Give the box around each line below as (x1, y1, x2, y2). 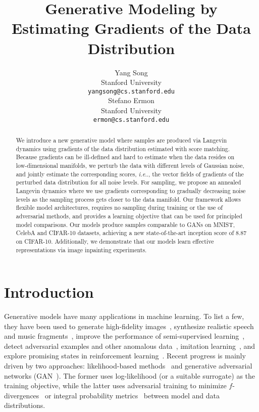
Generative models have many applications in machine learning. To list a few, (4, 311, 244, 322)
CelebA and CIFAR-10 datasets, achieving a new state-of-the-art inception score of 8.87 (16, 228, 247, 237)
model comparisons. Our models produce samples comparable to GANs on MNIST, (16, 220, 235, 228)
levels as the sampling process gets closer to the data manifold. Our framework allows (16, 195, 241, 203)
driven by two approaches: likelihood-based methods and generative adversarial (4, 360, 252, 371)
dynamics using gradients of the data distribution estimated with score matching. (16, 144, 230, 153)
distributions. (4, 400, 45, 410)
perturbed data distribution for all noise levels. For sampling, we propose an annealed (16, 178, 241, 187)
